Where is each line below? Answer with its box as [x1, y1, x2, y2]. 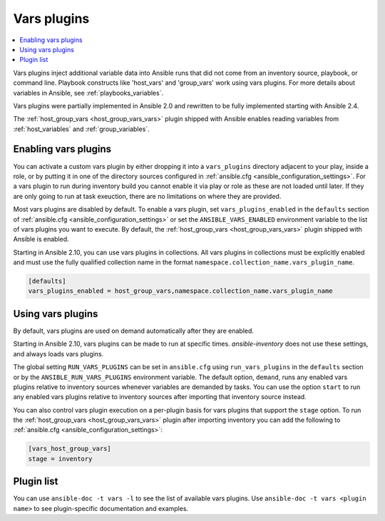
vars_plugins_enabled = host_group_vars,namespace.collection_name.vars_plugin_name [28, 287, 333, 295]
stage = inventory [28, 455, 93, 463]
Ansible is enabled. [13, 235, 69, 244]
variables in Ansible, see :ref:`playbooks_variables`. [13, 88, 164, 97]
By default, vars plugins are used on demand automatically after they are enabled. [13, 326, 255, 335]
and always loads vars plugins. [13, 349, 104, 358]
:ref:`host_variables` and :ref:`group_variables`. [13, 125, 150, 133]
